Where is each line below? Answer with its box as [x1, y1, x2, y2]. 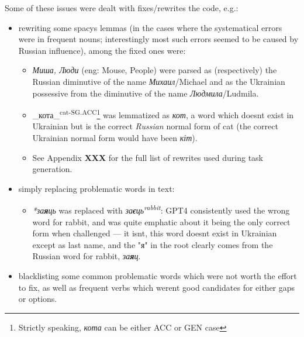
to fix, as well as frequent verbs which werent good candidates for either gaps [18, 281, 295, 293]
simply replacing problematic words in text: [18, 182, 175, 194]
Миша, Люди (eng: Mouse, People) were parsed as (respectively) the [32, 64, 277, 76]
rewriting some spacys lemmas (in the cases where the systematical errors [18, 21, 282, 33]
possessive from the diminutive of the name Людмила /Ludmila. [32, 87, 259, 99]
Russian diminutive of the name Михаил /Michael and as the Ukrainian [32, 75, 285, 87]
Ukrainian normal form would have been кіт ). [32, 132, 198, 143]
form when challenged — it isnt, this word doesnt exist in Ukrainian [32, 227, 277, 239]
